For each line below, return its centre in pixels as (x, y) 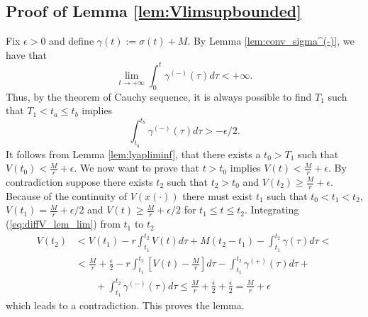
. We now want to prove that (136, 168)
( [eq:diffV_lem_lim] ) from (63, 224)
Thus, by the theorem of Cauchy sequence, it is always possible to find (159, 96)
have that (26, 54)
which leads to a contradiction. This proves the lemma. (125, 305)
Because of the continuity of (66, 195)
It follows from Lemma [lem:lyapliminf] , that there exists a (133, 154)
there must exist (218, 195)
